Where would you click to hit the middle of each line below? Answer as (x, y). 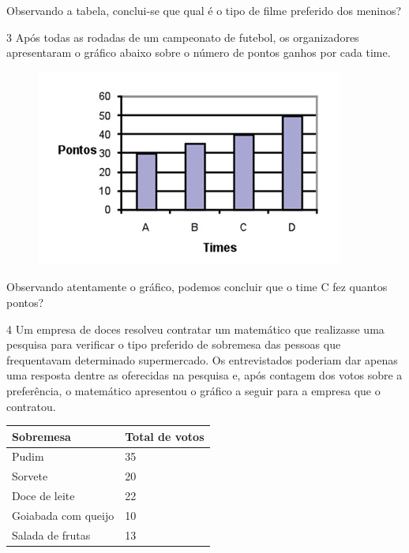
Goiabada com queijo (63, 515)
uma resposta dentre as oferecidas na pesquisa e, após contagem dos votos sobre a (204, 375)
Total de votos (165, 436)
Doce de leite (43, 496)
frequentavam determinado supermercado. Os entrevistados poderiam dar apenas (202, 359)
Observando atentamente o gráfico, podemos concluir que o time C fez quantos (197, 287)
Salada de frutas (51, 534)
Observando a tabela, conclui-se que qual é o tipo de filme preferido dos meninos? (204, 10)
